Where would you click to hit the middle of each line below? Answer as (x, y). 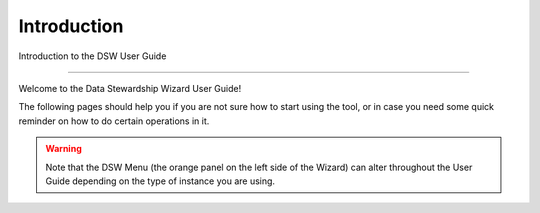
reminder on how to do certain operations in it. (114, 121)
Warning (63, 149)
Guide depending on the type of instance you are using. (160, 181)
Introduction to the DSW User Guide (92, 56)
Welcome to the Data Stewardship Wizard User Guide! (130, 88)
